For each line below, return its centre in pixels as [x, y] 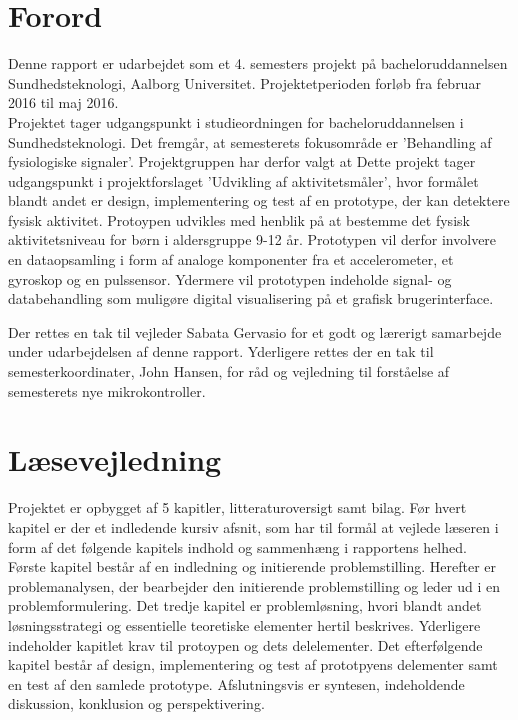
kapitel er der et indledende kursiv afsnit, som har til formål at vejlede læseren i [253, 526]
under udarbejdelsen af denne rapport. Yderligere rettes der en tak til [221, 351]
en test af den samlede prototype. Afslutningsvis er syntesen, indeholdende [236, 683]
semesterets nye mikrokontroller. [107, 390]
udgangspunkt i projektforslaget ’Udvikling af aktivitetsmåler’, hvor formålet [243, 180]
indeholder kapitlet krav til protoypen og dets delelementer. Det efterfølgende [245, 644]
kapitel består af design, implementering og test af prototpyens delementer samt [253, 664]
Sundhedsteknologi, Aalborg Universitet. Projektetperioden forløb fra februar [244, 82]
